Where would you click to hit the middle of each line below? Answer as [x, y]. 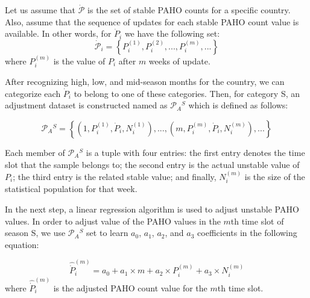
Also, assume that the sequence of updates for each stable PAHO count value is [152, 21]
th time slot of [257, 221]
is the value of [79, 61]
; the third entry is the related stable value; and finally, [115, 177]
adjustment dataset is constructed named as [86, 105]
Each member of [35, 153]
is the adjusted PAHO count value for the [130, 287]
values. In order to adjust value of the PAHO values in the [113, 221]
